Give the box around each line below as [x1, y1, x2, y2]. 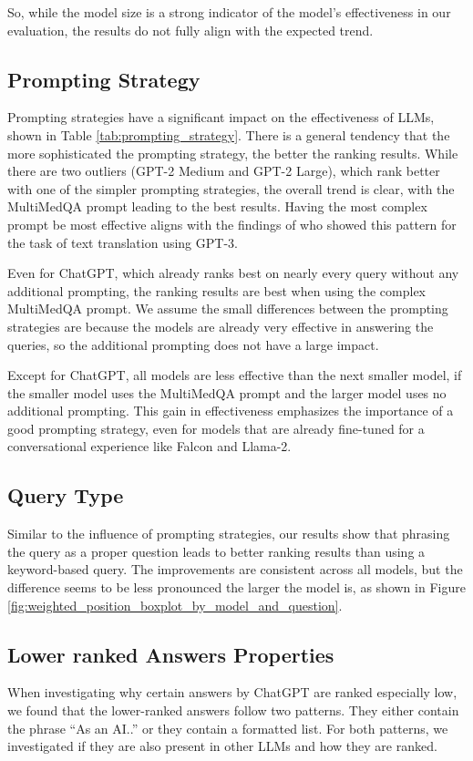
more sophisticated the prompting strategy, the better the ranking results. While [7, 143, 458, 162]
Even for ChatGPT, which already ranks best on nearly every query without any [7, 263, 459, 283]
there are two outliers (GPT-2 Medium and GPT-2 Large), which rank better [7, 161, 440, 180]
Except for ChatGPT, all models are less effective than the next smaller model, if [7, 365, 462, 385]
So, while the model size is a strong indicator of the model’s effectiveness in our [7, 3, 451, 21]
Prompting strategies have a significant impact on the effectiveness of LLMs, [7, 108, 435, 127]
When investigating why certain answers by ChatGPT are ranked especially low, [7, 683, 458, 702]
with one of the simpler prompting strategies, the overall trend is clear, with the [7, 179, 455, 198]
